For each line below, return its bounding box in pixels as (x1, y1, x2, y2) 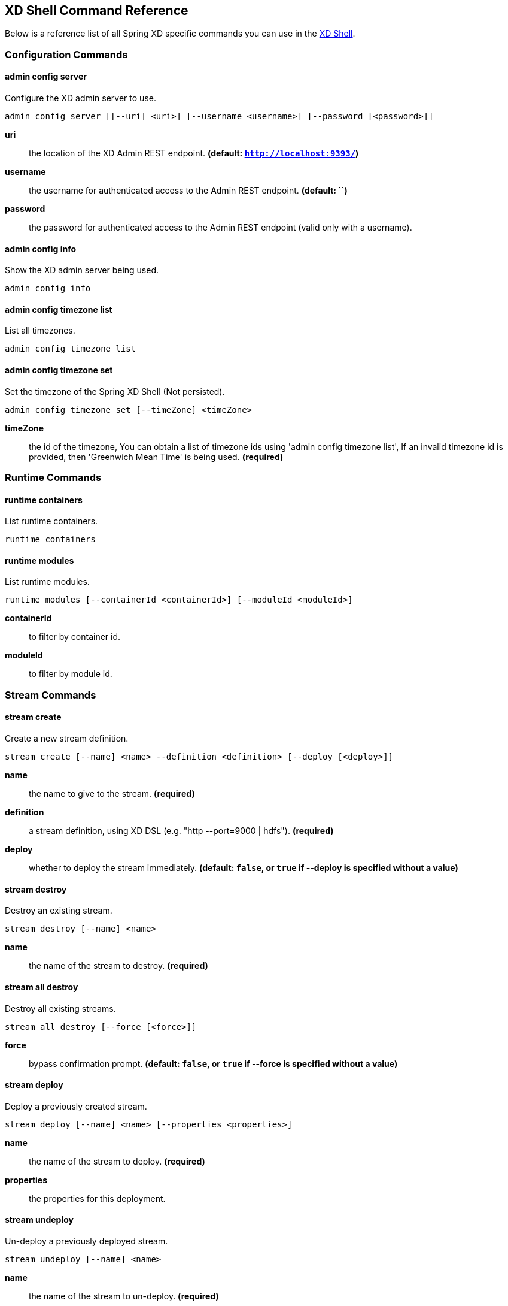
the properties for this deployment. (29, 1193, 166, 1204)
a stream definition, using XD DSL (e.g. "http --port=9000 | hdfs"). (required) (29, 826, 334, 836)
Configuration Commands (5, 48, 128, 61)
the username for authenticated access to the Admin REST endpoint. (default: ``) (29, 185, 348, 196)
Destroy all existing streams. (5, 1003, 116, 1014)
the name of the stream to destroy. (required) (29, 960, 208, 971)
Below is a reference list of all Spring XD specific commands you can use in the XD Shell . (5, 28, 355, 39)
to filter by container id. (29, 631, 121, 642)
